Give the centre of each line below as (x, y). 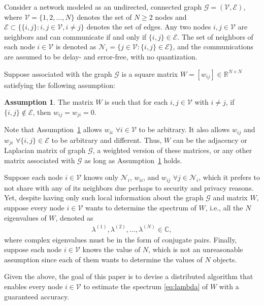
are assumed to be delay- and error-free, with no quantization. (101, 56)
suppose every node (34, 207)
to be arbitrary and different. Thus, (107, 140)
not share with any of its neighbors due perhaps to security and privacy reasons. (129, 187)
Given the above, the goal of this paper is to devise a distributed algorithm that (129, 276)
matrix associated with (40, 160)
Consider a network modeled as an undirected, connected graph (103, 7)
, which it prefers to (229, 177)
